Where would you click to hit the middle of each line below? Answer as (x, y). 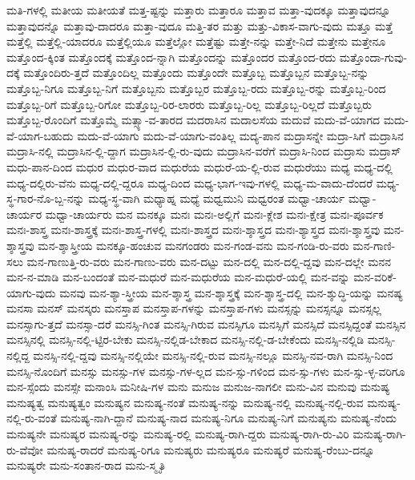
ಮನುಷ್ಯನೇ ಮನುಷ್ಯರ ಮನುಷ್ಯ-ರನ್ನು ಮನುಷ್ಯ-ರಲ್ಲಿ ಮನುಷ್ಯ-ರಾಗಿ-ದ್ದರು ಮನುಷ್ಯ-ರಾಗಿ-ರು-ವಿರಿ (178, 434)
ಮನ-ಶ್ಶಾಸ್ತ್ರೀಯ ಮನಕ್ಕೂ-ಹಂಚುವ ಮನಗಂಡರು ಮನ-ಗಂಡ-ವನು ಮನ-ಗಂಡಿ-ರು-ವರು (193, 245)
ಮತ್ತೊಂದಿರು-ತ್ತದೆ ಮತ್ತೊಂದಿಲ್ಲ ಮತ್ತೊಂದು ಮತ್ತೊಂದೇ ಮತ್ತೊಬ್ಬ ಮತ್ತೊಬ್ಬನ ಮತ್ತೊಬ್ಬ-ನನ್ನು (196, 73)
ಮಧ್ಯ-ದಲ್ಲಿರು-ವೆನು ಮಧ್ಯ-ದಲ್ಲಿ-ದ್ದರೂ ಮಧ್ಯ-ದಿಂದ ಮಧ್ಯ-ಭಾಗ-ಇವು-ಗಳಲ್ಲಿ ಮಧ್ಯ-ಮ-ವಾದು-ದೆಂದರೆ (190, 182)
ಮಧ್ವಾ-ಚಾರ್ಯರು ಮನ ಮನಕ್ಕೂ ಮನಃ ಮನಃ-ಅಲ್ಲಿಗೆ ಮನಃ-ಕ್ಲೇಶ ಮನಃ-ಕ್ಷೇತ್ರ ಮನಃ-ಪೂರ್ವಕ (214, 214)
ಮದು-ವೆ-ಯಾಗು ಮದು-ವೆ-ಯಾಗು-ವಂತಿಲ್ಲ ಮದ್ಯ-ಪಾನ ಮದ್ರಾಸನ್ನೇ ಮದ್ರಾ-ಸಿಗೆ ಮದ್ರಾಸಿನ (240, 135)
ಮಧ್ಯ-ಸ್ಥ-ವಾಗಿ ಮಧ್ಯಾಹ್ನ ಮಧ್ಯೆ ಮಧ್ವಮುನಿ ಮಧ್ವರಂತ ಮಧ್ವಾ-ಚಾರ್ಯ (217, 198)
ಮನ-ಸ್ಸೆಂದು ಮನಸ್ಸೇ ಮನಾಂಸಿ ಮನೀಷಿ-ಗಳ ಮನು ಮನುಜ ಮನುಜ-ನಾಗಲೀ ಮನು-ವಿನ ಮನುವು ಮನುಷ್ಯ (198, 387)
